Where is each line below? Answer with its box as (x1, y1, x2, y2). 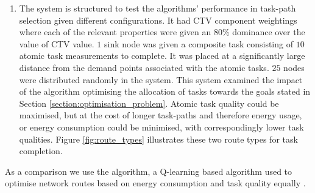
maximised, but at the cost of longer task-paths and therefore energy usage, (19, 109, 302, 121)
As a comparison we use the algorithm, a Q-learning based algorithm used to (5, 164, 292, 177)
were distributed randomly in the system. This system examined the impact (19, 73, 303, 86)
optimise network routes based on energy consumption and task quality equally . (5, 177, 306, 189)
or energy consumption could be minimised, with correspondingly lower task (19, 120, 304, 133)
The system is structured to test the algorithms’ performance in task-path (19, 2, 296, 14)
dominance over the (232, 25, 305, 38)
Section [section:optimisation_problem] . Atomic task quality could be (19, 96, 279, 109)
